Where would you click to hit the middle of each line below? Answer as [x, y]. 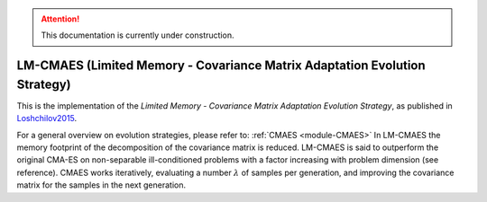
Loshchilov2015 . [47, 119]
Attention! [60, 19]
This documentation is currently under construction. [138, 35]
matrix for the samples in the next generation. [101, 185]
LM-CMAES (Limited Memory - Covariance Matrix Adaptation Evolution [221, 66]
